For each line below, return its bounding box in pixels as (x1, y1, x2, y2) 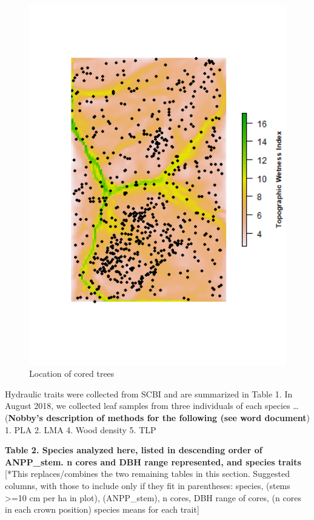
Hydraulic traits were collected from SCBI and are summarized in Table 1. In (5, 387, 293, 400)
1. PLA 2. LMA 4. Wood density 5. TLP (5, 423, 156, 436)
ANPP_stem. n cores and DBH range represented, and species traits (5, 455, 301, 468)
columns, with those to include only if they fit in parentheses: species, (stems (5, 479, 290, 491)
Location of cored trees (29, 367, 115, 380)
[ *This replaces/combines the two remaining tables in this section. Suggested (5, 467, 290, 480)
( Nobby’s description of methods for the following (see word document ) (5, 411, 310, 424)
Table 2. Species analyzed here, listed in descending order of (5, 444, 262, 456)
